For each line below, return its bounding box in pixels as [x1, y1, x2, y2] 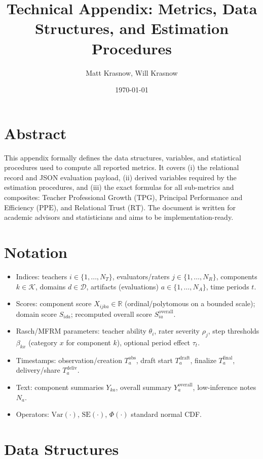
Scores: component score [16, 298, 92, 309]
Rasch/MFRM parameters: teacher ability [16, 325, 146, 336]
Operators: [16, 409, 49, 419]
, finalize [190, 354, 216, 365]
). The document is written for [140, 202, 236, 212]
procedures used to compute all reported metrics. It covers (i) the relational [4, 162, 239, 173]
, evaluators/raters [112, 271, 170, 281]
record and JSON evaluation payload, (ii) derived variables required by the [4, 172, 237, 182]
